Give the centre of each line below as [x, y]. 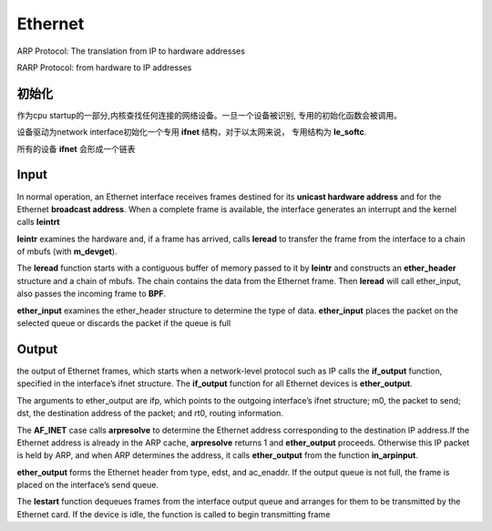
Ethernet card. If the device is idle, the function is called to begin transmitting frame [174, 514]
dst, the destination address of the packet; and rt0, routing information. [150, 414]
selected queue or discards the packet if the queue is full [124, 323]
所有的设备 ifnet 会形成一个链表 [76, 148]
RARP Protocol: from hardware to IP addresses [104, 67]
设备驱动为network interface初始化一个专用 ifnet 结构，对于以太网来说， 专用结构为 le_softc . [192, 132]
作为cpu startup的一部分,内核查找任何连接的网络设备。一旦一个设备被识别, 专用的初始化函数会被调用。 [210, 115]
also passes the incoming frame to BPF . [92, 294]
